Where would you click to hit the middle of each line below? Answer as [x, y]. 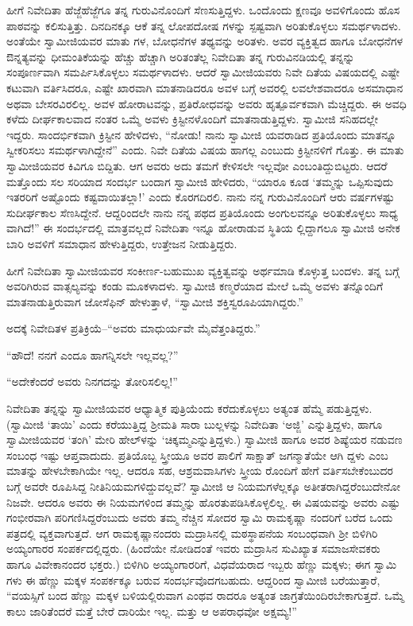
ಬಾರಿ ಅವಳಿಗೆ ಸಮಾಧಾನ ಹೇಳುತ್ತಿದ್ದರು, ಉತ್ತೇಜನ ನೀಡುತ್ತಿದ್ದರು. [122, 243]
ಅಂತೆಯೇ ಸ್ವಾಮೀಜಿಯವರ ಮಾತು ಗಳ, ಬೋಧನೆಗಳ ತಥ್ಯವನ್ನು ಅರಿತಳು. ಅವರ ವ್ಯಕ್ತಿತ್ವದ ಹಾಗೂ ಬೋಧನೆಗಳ [205, 41]
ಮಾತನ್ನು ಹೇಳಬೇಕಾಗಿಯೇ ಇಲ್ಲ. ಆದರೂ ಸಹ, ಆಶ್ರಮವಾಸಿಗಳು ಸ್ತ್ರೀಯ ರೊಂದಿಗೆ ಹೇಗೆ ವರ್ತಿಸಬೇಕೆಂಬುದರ [200, 470]
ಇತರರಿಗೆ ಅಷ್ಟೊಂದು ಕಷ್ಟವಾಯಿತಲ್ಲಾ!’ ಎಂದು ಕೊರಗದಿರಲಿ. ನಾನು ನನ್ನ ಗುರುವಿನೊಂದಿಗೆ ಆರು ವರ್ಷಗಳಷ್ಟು [201, 197]
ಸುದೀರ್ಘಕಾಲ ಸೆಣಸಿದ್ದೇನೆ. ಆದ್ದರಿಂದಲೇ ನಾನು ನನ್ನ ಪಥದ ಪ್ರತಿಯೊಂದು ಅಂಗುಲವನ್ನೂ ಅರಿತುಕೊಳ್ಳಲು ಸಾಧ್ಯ [202, 212]
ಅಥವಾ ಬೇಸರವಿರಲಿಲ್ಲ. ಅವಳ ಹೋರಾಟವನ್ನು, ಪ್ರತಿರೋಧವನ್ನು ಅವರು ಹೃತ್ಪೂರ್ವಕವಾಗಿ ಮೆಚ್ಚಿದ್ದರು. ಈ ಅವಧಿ [206, 103]
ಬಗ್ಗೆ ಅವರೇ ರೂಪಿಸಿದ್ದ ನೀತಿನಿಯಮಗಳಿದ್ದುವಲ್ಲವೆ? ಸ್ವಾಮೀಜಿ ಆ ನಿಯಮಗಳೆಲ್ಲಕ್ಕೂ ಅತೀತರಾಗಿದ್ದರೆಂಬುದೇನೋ [204, 486]
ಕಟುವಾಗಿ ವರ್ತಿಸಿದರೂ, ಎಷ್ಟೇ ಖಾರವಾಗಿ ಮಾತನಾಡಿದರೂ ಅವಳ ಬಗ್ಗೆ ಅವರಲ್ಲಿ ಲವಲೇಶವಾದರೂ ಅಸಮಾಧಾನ [205, 87]
